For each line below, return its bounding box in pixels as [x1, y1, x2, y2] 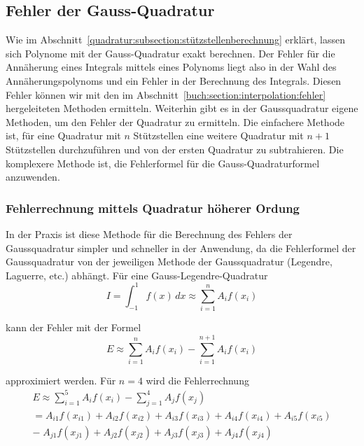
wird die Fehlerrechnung [146, 372, 249, 387]
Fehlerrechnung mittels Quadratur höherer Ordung [6, 199, 300, 216]
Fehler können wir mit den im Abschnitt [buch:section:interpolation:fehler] [6, 87, 326, 102]
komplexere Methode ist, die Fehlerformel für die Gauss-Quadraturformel [6, 155, 320, 170]
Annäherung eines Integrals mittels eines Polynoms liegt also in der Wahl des [6, 60, 337, 74]
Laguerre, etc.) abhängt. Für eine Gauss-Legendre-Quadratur [6, 267, 268, 282]
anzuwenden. [6, 169, 60, 184]
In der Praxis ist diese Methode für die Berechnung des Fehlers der [6, 226, 293, 241]
